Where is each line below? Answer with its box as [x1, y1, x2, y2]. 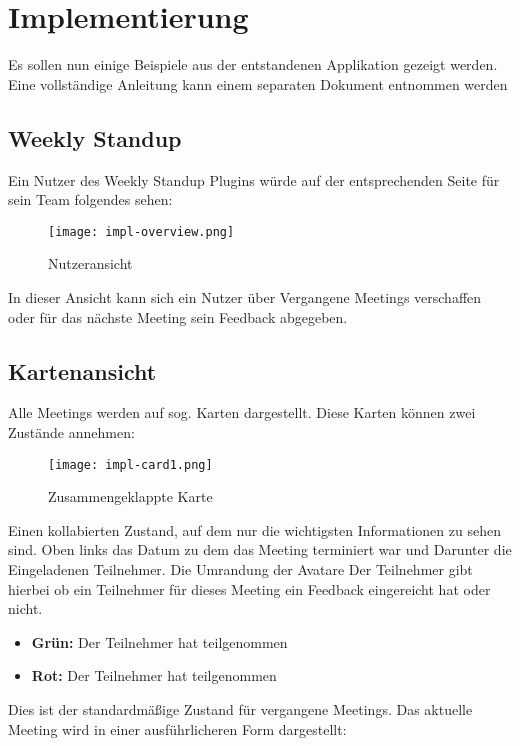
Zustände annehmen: [8, 421, 135, 442]
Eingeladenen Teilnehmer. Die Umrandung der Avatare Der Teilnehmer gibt [8, 558, 473, 579]
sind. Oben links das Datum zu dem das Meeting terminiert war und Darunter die [8, 539, 512, 560]
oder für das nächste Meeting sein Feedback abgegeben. [8, 306, 348, 327]
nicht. [8, 598, 43, 619]
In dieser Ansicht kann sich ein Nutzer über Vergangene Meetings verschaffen [8, 286, 482, 307]
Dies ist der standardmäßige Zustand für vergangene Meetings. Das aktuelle [8, 698, 473, 719]
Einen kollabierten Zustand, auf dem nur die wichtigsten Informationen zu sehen [8, 519, 501, 540]
